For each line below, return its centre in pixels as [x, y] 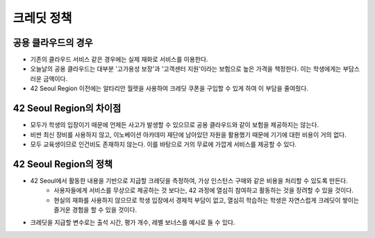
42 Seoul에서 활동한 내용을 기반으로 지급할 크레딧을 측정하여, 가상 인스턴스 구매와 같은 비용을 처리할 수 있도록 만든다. [189, 180]
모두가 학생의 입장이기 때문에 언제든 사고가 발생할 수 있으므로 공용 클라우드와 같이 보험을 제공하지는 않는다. [175, 125]
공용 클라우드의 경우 [53, 43]
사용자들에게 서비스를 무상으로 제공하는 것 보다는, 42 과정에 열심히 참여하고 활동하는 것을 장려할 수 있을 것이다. [204, 190]
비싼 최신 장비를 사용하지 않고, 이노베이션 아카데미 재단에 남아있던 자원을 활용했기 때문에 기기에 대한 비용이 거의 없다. [188, 135]
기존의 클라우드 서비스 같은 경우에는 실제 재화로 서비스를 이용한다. [119, 60]
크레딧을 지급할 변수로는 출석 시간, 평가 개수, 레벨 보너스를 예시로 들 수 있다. [133, 223]
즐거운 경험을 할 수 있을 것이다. [95, 210]
